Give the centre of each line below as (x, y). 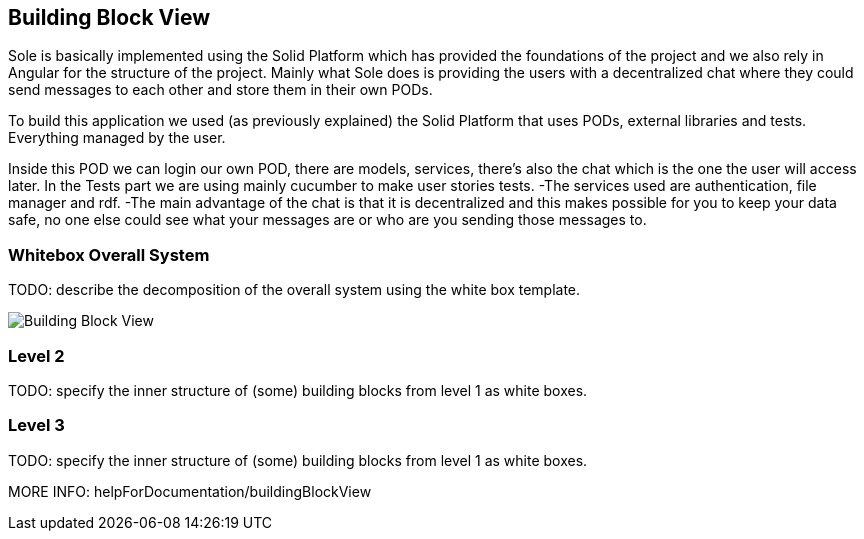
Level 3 (36, 425)
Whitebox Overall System (109, 254)
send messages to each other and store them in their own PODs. (220, 90)
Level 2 (36, 355)
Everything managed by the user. (117, 138)
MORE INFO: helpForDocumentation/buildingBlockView (190, 491)
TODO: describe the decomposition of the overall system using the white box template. (294, 290)
